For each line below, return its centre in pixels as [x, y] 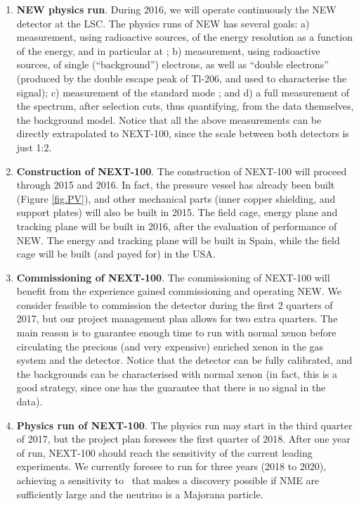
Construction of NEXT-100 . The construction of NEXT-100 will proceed [182, 171]
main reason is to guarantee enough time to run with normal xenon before [176, 333]
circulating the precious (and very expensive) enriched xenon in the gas [170, 346]
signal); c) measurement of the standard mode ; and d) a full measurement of [183, 92]
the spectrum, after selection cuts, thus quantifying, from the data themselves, [185, 106]
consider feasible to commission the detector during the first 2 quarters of [175, 304]
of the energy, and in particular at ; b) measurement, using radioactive [168, 50]
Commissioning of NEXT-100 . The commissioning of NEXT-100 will [173, 277]
